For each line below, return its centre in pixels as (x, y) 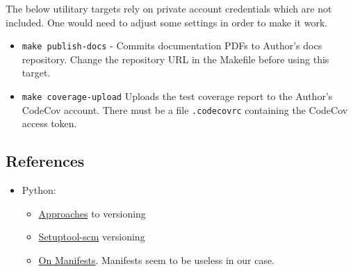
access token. (49, 123)
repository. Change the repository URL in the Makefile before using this (175, 59)
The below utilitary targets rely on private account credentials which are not (169, 8)
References (45, 161)
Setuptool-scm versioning (92, 237)
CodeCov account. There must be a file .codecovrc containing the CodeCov (185, 109)
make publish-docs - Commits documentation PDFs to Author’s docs (172, 46)
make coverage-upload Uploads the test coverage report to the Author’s (177, 96)
